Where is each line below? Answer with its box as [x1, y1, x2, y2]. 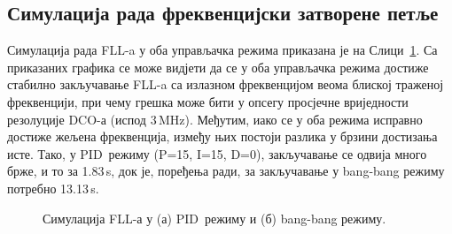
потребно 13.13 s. [7, 178, 99, 197]
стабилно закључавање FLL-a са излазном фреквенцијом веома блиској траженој [7, 75, 444, 94]
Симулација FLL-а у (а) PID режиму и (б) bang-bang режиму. [43, 208, 386, 227]
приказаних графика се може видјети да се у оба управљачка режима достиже [7, 57, 429, 76]
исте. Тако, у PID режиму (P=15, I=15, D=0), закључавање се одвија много [7, 144, 427, 162]
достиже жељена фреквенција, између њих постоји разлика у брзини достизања [7, 127, 438, 146]
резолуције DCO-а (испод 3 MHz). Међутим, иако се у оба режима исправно [7, 109, 423, 128]
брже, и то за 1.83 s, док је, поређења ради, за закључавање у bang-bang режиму [7, 162, 445, 180]
